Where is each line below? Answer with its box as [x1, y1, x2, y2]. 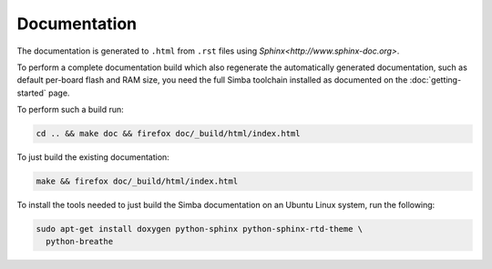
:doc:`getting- [409, 75, 462, 85]
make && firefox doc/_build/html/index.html [36, 176, 239, 186]
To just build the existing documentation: [16, 152, 170, 163]
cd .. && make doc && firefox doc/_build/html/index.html [36, 128, 301, 139]
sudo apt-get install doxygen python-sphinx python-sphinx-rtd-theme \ [36, 224, 364, 234]
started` [16, 87, 47, 98]
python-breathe [46, 236, 114, 247]
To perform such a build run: [16, 105, 125, 115]
